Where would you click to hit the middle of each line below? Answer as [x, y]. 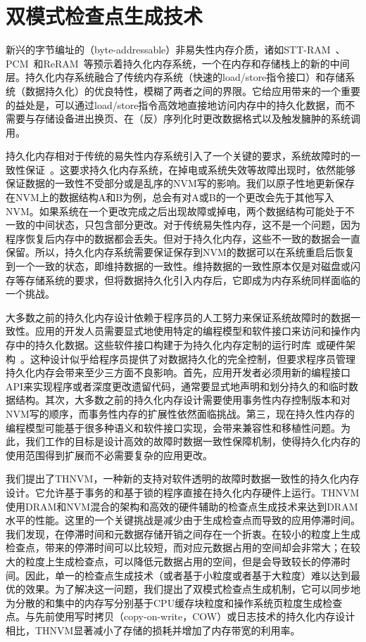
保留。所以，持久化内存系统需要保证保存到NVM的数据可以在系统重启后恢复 [180, 252]
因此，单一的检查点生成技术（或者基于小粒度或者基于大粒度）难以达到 [188, 575]
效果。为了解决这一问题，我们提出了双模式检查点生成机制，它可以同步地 [193, 589]
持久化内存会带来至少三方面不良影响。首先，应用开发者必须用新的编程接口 [178, 372]
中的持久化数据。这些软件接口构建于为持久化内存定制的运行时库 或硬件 [180, 345]
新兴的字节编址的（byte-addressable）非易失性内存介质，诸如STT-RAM [168, 50]
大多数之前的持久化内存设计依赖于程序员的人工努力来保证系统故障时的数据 [178, 317]
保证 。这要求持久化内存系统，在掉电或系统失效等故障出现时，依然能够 [190, 169]
